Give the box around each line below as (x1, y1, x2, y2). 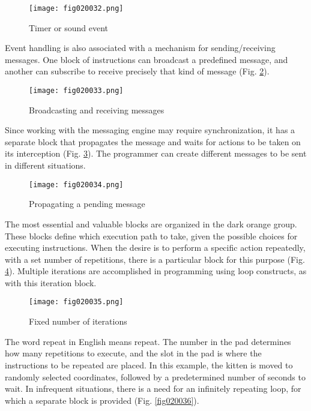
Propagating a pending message (29, 197, 145, 210)
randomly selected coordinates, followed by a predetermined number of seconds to (5, 370, 306, 383)
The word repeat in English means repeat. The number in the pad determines (5, 335, 291, 347)
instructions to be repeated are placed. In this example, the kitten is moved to (5, 358, 293, 371)
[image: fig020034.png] (29, 180, 124, 189)
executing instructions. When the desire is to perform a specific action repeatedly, (5, 241, 306, 254)
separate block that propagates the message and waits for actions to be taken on (5, 135, 301, 148)
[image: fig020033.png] (29, 86, 124, 95)
